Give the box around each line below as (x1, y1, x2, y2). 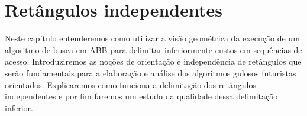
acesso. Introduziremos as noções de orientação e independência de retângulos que (5, 55, 302, 67)
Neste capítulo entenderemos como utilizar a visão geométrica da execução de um (5, 32, 300, 44)
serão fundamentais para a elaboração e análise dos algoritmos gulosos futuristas (5, 66, 296, 79)
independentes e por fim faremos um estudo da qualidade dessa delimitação (5, 90, 278, 102)
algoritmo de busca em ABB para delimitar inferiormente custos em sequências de (5, 43, 302, 56)
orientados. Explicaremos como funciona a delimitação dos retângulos (5, 78, 256, 91)
